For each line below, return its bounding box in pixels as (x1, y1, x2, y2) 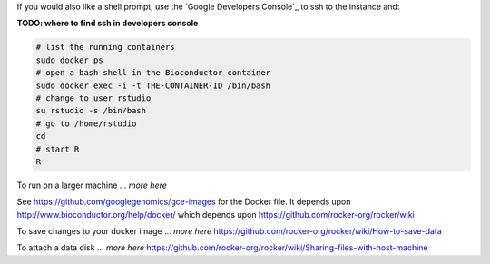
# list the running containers (35, 42, 176, 53)
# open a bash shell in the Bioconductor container (35, 68, 271, 78)
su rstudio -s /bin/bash (35, 105, 147, 116)
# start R (35, 143, 80, 154)
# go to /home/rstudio (35, 118, 137, 129)
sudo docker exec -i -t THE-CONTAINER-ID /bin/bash (35, 80, 271, 91)
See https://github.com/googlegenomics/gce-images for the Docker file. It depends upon (16, 196, 351, 208)
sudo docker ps (35, 54, 103, 65)
